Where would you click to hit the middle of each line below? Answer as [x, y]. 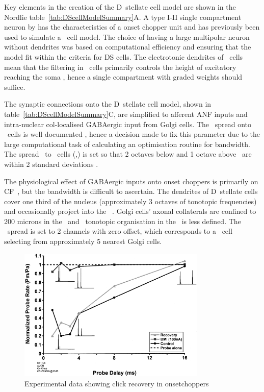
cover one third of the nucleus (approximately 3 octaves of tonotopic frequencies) [130, 201]
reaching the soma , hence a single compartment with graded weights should [123, 77]
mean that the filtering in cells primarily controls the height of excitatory [120, 67]
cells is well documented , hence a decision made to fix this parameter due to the [134, 134]
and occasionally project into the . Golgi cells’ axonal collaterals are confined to [130, 211]
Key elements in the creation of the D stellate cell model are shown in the [120, 7]
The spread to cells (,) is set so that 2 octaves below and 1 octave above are [128, 154]
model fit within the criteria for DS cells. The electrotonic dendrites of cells [124, 56]
